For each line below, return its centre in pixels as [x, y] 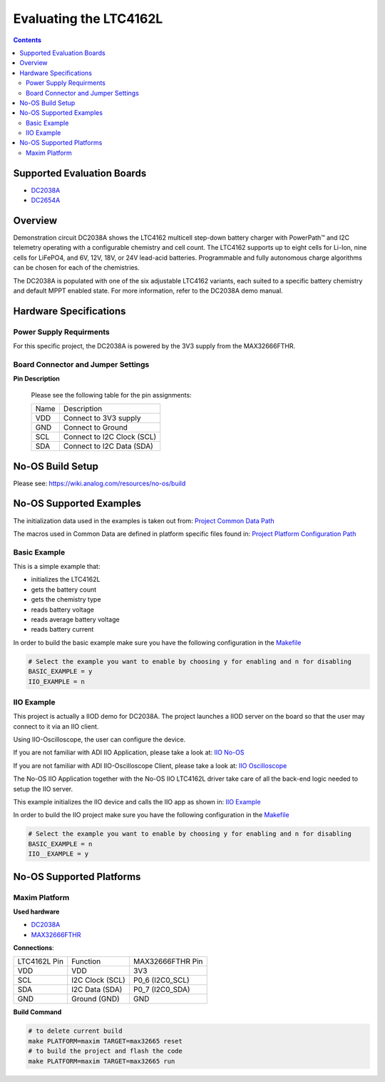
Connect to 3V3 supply [102, 418]
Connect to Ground [96, 428]
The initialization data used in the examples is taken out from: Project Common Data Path [144, 520]
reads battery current [62, 630]
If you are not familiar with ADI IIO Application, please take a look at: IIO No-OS [129, 752]
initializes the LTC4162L [66, 580]
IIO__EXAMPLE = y [58, 854]
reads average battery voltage [76, 619]
